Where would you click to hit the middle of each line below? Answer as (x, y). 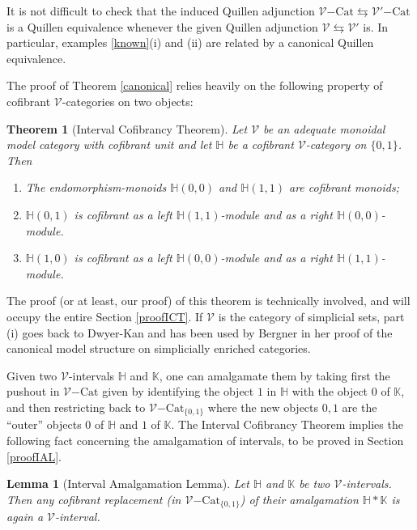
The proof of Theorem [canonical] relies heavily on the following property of (195, 85)
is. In (376, 26)
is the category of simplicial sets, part (311, 316)
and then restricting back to (76, 407)
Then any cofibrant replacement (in (94, 499)
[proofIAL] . (34, 456)
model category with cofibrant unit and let (109, 144)
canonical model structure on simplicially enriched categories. (159, 348)
